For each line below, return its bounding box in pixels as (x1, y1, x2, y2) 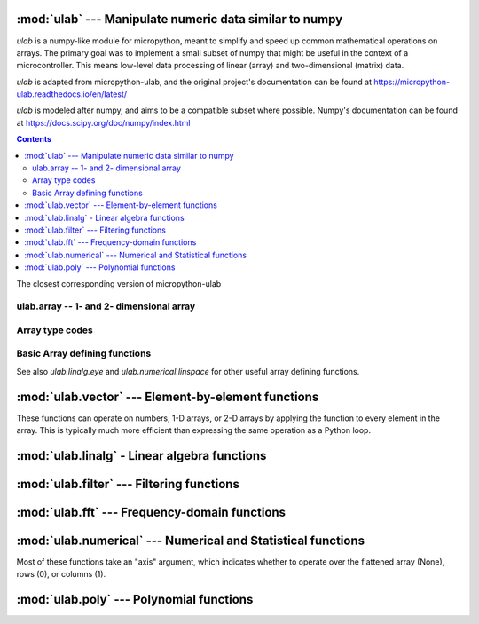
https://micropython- (373, 76, 451, 87)
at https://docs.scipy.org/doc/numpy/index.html (16, 117, 191, 128)
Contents (16, 134, 52, 145)
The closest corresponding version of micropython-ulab (16, 278, 222, 288)
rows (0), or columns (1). (16, 569, 106, 580)
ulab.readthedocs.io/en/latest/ (16, 89, 128, 99)
